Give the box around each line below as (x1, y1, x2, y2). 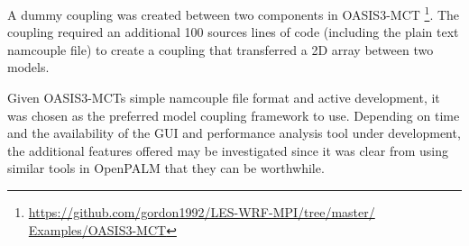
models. (7, 58, 50, 77)
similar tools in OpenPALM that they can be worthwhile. (7, 159, 325, 178)
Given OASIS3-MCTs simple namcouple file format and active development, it (7, 88, 440, 107)
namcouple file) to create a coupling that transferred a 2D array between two (7, 40, 434, 59)
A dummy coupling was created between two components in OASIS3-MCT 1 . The (7, 3, 460, 23)
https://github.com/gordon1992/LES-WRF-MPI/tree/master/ (28, 203, 375, 221)
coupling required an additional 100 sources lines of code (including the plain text (7, 23, 459, 41)
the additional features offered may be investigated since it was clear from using (7, 141, 448, 159)
